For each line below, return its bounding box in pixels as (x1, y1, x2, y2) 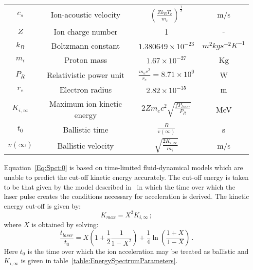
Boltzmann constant (51, 40, 120, 52)
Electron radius (59, 84, 112, 96)
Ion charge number (54, 26, 118, 38)
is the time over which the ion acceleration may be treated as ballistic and (27, 246, 249, 256)
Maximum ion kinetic (49, 98, 122, 110)
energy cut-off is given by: (4, 200, 81, 211)
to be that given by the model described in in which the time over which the (4, 181, 235, 192)
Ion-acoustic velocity (51, 8, 121, 20)
